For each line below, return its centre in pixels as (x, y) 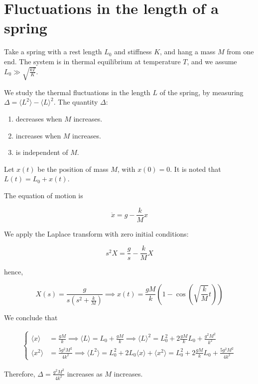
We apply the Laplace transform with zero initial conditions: (96, 233)
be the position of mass (73, 169)
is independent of (42, 152)
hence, (14, 272)
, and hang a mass (188, 52)
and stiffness (133, 52)
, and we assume (212, 61)
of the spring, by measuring (201, 92)
